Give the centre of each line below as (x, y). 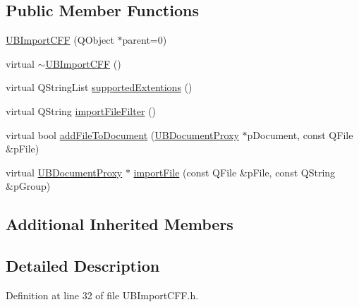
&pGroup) (28, 186)
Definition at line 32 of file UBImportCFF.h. (102, 295)
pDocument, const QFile (300, 134)
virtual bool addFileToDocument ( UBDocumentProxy (122, 134)
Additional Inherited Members (120, 224)
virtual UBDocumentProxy (64, 172)
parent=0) (145, 40)
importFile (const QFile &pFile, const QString (235, 172)
